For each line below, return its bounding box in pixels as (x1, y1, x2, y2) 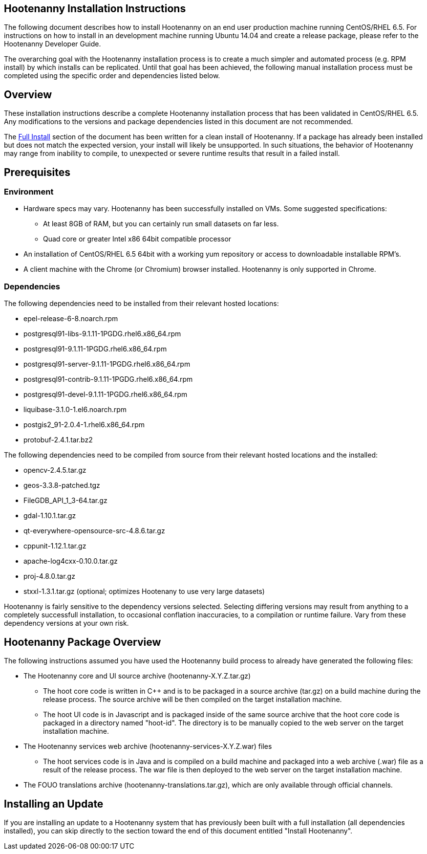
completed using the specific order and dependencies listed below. (4, 71, 220, 80)
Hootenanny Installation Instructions (4, 2, 186, 15)
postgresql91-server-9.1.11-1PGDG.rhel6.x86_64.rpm (23, 360, 191, 369)
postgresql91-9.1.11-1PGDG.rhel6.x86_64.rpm (23, 345, 167, 353)
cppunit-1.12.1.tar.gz (23, 542, 86, 550)
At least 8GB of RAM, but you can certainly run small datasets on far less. (43, 219, 279, 228)
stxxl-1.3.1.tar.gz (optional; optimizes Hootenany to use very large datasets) (23, 587, 265, 596)
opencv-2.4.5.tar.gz (23, 466, 86, 475)
